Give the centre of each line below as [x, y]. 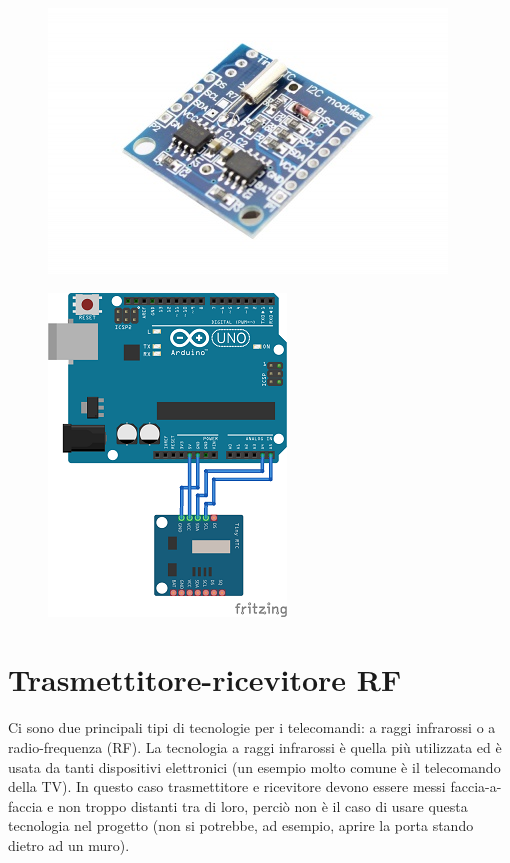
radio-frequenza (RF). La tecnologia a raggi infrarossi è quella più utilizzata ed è [255, 746]
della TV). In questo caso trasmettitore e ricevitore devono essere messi [227, 786]
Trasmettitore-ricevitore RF [205, 679]
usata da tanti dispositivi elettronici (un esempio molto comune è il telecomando [254, 766]
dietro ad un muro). [69, 844]
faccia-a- [476, 786]
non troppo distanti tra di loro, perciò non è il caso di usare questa [263, 805]
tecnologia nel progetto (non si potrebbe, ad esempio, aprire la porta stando [241, 825]
